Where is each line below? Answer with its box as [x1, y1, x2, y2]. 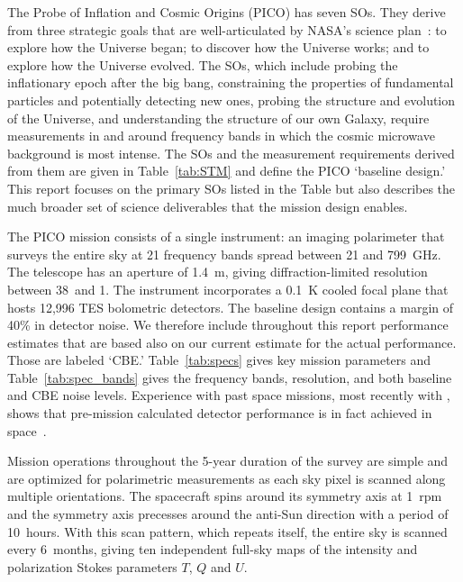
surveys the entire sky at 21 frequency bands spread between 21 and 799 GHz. [7, 244, 441, 263]
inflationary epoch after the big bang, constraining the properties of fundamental [7, 73, 454, 92]
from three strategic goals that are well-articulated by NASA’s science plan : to [7, 20, 447, 39]
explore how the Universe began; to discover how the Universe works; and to [7, 38, 430, 57]
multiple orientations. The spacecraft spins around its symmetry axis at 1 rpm [7, 487, 442, 505]
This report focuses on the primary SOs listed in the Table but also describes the [7, 178, 456, 197]
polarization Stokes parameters [7, 557, 177, 576]
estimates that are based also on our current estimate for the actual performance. [7, 332, 457, 351]
